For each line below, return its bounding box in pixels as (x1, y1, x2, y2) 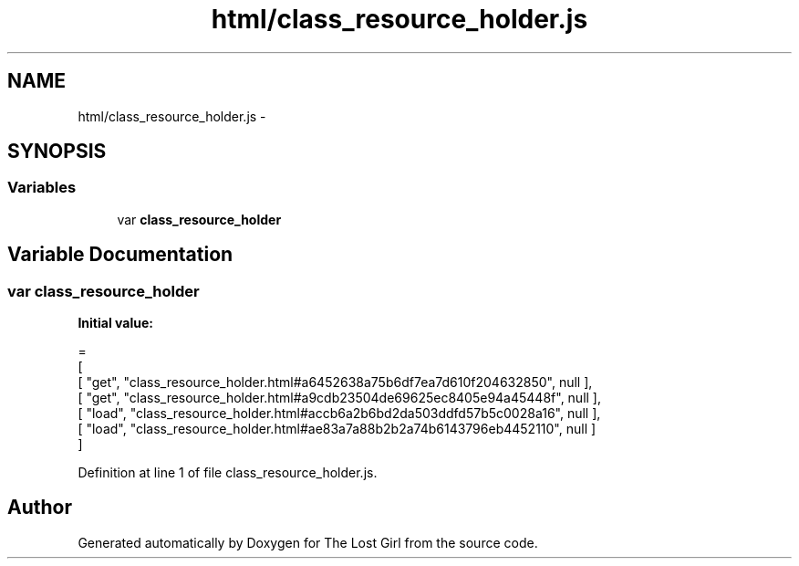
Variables (7, 178, 77, 197)
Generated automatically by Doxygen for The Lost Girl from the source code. (78, 534, 538, 550)
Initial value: (78, 315, 153, 331)
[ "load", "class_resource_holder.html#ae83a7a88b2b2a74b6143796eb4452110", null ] (78, 421, 597, 437)
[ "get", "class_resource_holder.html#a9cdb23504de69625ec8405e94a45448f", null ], (78, 390, 602, 406)
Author (7, 496, 72, 519)
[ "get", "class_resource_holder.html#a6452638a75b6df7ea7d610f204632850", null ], (78, 374, 593, 391)
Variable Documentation (7, 243, 233, 267)
